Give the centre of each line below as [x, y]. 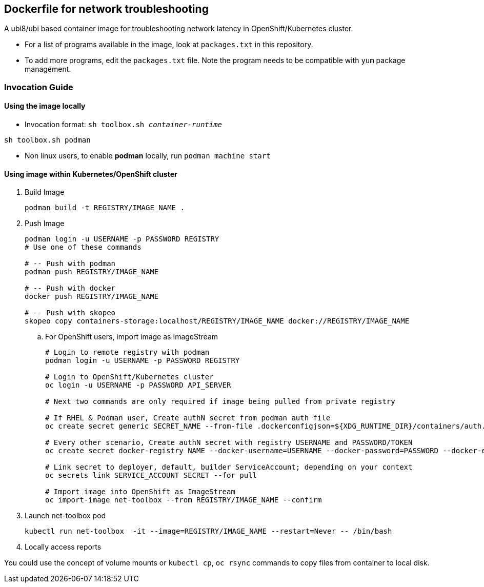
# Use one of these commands [83, 247]
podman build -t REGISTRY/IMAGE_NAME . [105, 208]
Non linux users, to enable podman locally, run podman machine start [148, 156]
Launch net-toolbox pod [65, 516]
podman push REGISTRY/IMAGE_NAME [92, 272]
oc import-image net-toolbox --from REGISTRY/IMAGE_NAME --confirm [184, 500]
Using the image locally [45, 106]
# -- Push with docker [70, 288]
